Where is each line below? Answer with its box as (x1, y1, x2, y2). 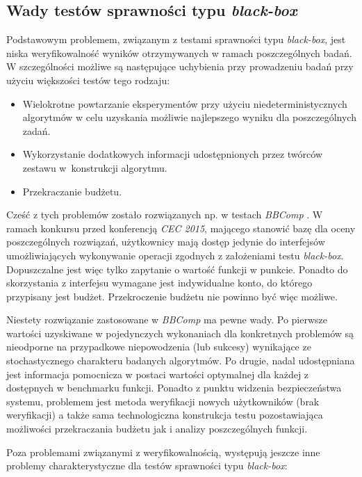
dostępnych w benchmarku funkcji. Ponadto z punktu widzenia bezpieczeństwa (6, 380, 342, 395)
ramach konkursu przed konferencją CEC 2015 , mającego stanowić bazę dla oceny (6, 220, 356, 235)
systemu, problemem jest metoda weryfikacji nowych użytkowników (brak (6, 394, 320, 408)
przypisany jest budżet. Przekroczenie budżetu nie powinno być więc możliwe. (6, 289, 338, 303)
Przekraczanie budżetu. (22, 184, 122, 198)
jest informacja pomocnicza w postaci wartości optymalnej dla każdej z (6, 366, 309, 381)
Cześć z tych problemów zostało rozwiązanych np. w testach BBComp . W (6, 207, 323, 222)
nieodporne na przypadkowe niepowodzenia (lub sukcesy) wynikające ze (6, 339, 311, 354)
